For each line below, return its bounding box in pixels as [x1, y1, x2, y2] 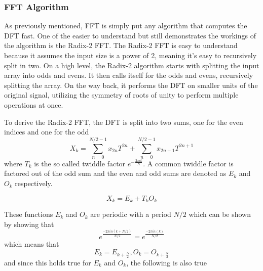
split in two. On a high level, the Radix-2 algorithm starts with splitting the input [4, 60, 259, 70]
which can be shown [189, 209, 251, 219]
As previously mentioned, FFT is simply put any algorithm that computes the [4, 20, 247, 31]
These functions [4, 209, 53, 219]
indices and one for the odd [4, 126, 89, 137]
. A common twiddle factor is [143, 158, 234, 168]
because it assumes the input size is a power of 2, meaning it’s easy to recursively [4, 50, 257, 60]
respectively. [15, 178, 53, 189]
